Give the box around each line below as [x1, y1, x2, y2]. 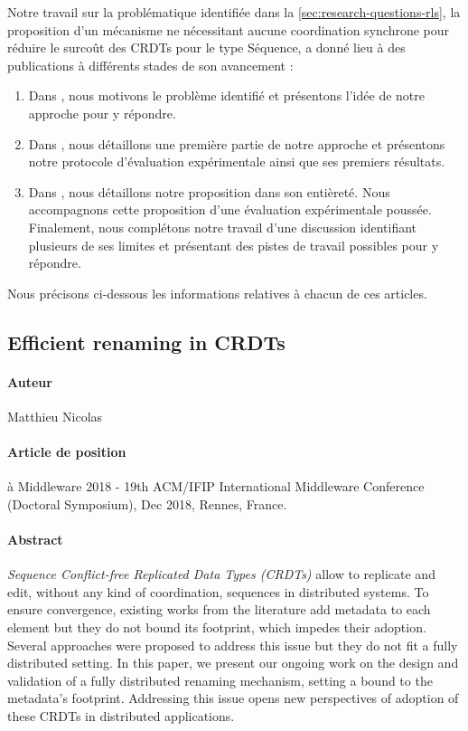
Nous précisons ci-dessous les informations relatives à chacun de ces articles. [7, 283, 427, 302]
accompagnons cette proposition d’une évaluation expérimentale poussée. [28, 200, 432, 219]
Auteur [7, 372, 52, 391]
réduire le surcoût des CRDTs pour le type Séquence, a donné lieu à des [7, 38, 406, 57]
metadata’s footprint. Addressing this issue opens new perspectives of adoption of [7, 688, 459, 707]
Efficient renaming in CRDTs [7, 328, 285, 356]
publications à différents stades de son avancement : [7, 55, 294, 74]
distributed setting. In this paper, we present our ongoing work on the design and [7, 653, 459, 672]
